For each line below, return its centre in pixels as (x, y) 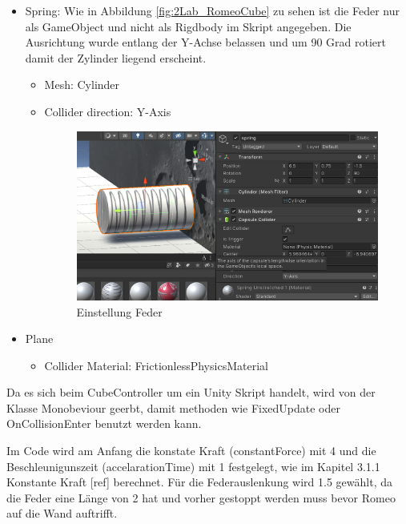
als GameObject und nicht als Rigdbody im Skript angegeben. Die (188, 26)
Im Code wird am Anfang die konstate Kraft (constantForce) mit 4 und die (191, 451)
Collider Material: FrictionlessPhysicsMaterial (156, 365)
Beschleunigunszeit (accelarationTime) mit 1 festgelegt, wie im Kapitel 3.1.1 (193, 466)
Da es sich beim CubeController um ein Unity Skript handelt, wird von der (191, 392)
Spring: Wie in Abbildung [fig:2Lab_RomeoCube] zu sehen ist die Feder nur (213, 10)
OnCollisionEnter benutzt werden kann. (104, 423)
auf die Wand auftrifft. (62, 513)
